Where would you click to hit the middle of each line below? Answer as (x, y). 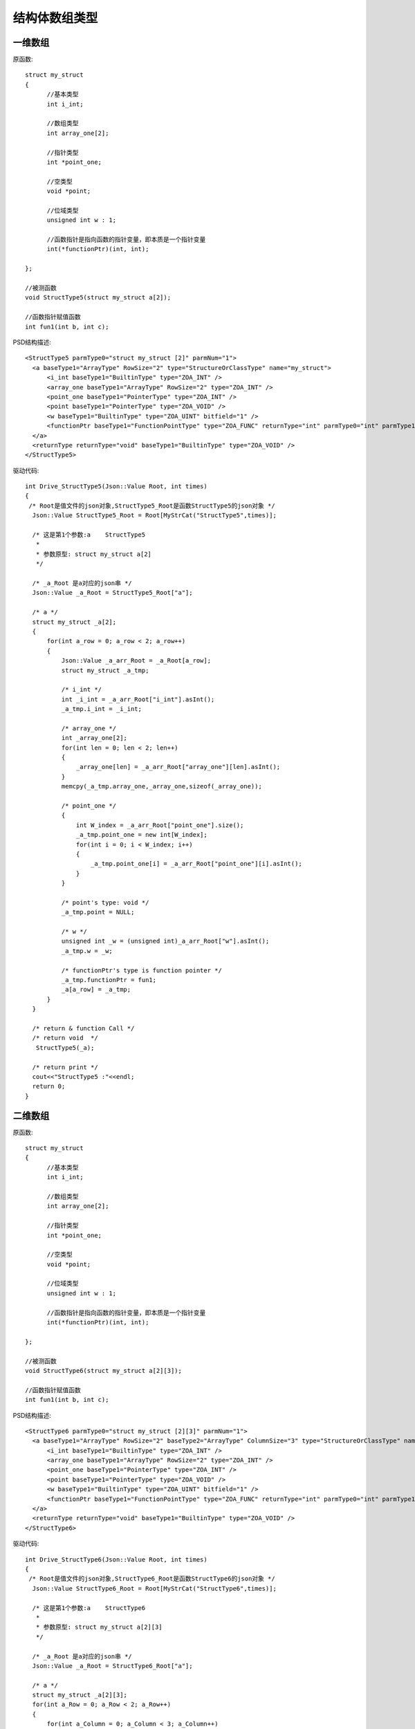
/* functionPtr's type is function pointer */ (142, 970)
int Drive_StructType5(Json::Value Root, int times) (116, 487)
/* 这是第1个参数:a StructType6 (89, 1608)
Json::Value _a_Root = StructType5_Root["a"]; (112, 593)
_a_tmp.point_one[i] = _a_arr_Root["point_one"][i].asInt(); (196, 864)
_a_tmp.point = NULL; (98, 912)
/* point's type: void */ (105, 902)
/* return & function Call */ (83, 1028)
